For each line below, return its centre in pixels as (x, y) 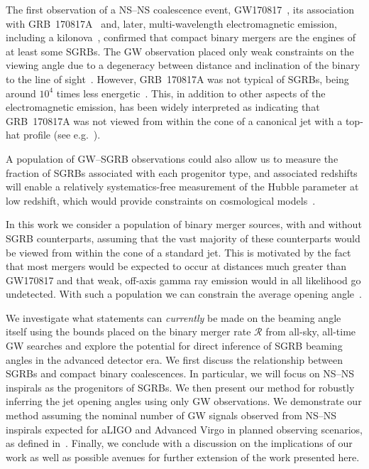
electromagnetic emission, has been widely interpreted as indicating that (163, 107)
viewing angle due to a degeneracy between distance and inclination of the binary (183, 65)
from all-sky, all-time (311, 331)
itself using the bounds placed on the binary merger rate (128, 331)
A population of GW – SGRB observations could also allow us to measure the (172, 158)
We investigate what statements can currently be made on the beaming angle (174, 317)
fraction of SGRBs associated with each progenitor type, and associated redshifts (182, 172)
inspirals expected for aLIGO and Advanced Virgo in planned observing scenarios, (184, 429)
